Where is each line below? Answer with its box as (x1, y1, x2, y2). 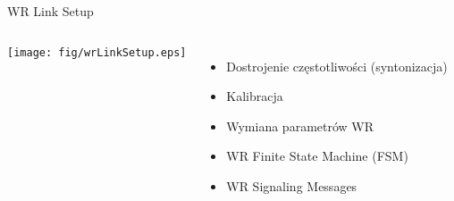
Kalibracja (226, 87, 283, 105)
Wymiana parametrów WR (226, 116, 374, 135)
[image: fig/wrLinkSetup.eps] (7, 46, 187, 59)
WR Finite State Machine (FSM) (226, 147, 408, 165)
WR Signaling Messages (226, 176, 357, 195)
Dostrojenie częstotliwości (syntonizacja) (226, 56, 448, 75)
